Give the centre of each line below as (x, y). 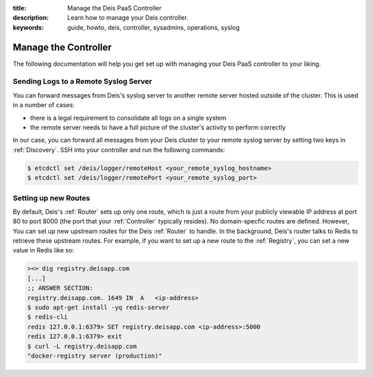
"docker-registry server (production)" (95, 356)
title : (20, 8)
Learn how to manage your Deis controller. (128, 18)
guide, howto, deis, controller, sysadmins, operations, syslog (153, 27)
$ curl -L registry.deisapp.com (82, 346)
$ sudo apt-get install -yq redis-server (98, 307)
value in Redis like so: (44, 250)
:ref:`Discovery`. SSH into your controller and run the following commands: (119, 149)
